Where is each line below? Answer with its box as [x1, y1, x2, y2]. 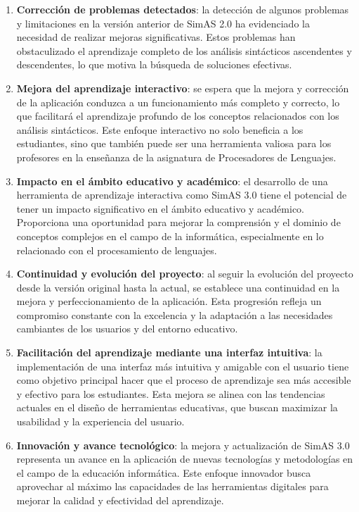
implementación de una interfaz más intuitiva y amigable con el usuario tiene [16, 358, 349, 373]
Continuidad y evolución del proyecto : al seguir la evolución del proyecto [16, 266, 353, 281]
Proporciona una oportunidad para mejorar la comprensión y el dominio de [16, 215, 341, 230]
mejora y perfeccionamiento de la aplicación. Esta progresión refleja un [16, 294, 322, 308]
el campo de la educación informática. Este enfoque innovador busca [16, 465, 311, 480]
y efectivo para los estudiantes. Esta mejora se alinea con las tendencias [16, 386, 325, 401]
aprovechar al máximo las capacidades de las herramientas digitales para [16, 479, 329, 494]
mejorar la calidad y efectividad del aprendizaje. [16, 493, 224, 507]
